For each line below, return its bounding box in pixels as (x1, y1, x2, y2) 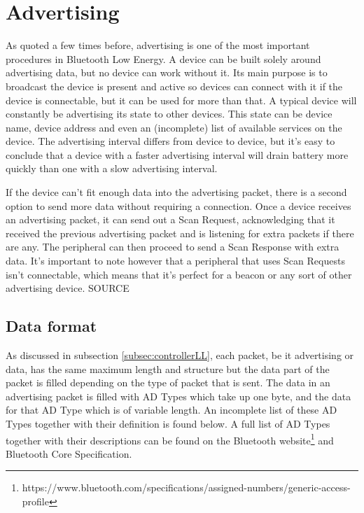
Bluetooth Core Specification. (6, 446, 132, 461)
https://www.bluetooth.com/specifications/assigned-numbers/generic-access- (22, 480, 351, 495)
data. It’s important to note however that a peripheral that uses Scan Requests (6, 253, 345, 268)
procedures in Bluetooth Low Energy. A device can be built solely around (6, 51, 321, 66)
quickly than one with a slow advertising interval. (6, 161, 218, 176)
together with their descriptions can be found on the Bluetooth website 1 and (6, 430, 334, 447)
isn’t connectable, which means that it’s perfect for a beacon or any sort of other (6, 267, 352, 281)
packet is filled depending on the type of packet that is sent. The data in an (6, 375, 330, 390)
